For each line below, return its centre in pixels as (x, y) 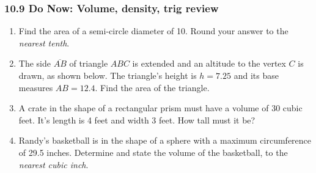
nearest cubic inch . (53, 164)
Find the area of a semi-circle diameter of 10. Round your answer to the (153, 31)
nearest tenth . (44, 42)
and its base (256, 75)
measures (36, 87)
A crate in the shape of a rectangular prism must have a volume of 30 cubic (160, 108)
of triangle (89, 63)
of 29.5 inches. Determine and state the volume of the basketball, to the (153, 152)
